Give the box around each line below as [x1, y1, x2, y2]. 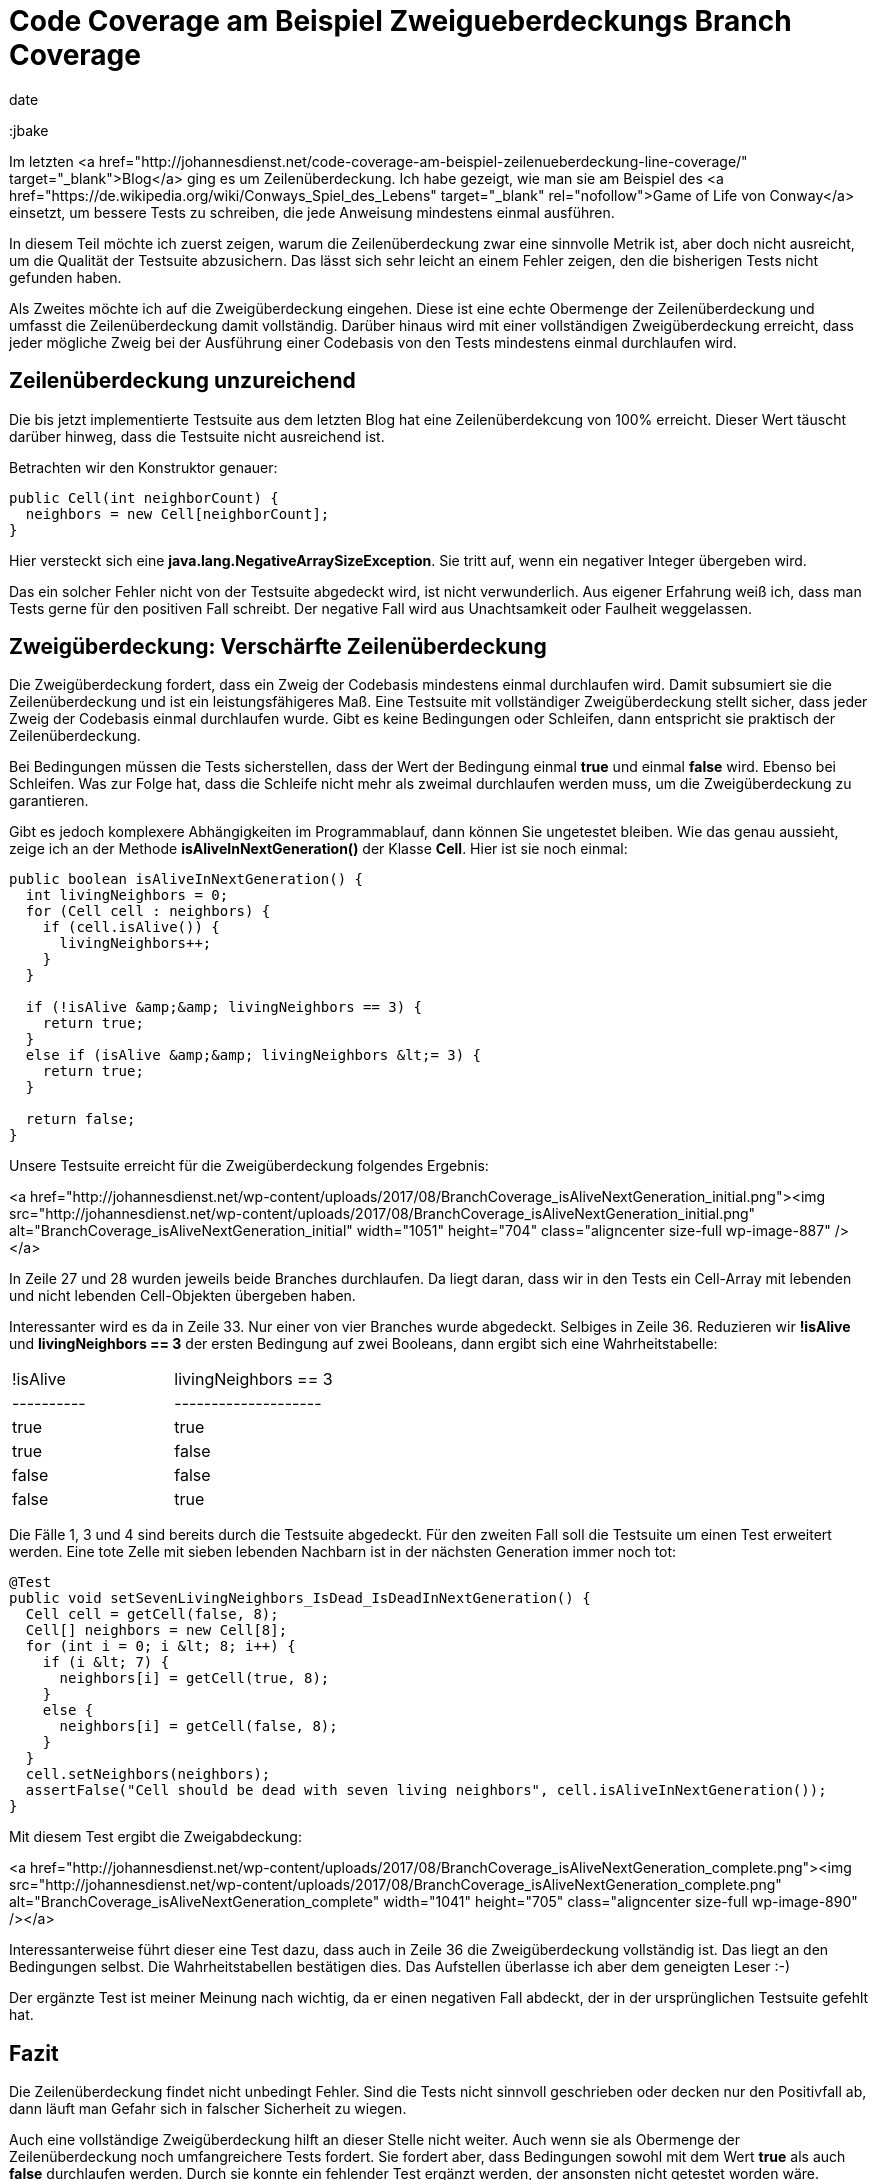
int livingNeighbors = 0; [25, 887, 229, 904]
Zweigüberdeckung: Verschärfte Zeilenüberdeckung [9, 634, 547, 660]
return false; [25, 1111, 136, 1128]
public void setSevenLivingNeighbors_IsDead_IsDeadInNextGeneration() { [9, 1590, 591, 1607]
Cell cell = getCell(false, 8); [25, 1606, 279, 1623]
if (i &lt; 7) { [42, 1654, 170, 1671]
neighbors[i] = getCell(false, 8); [59, 1718, 338, 1735]
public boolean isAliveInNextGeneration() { [9, 871, 364, 888]
